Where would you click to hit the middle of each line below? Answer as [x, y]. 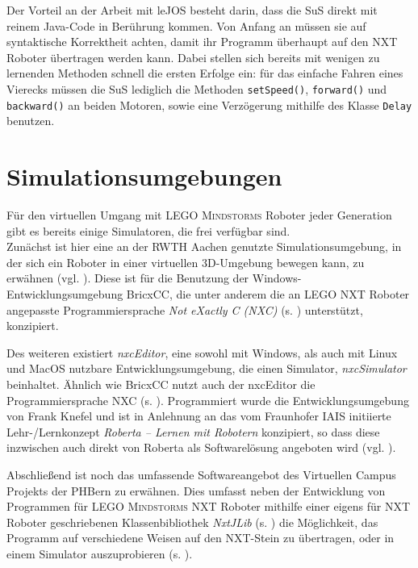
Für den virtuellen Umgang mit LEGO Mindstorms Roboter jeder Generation [199, 215]
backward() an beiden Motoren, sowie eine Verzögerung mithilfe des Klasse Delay [209, 104]
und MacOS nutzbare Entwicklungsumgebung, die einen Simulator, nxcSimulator [207, 368]
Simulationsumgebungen [144, 176]
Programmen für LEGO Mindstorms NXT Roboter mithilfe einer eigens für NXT [209, 506]
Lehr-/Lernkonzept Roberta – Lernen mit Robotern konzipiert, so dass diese [193, 431]
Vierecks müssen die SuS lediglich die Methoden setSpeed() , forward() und [197, 88]
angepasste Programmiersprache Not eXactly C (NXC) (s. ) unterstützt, [185, 309]
